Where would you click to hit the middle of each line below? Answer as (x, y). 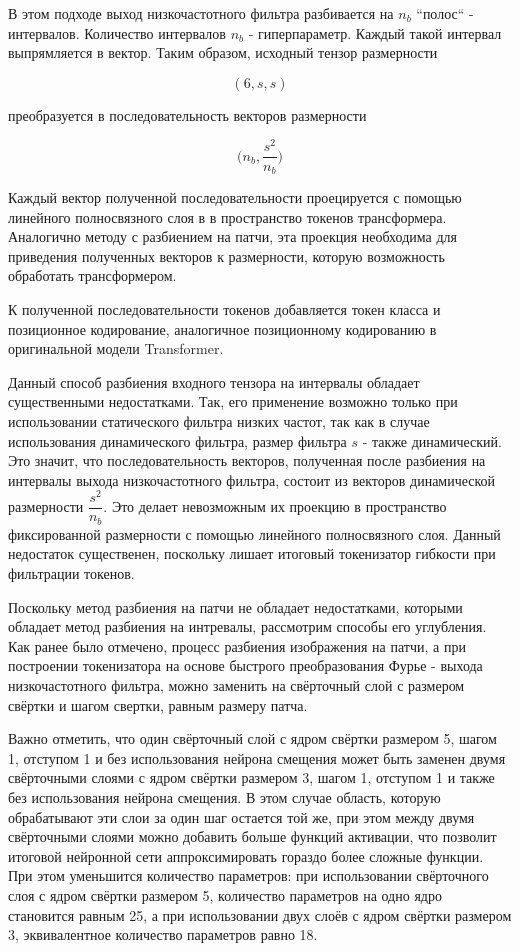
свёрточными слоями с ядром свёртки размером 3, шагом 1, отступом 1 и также (251, 777)
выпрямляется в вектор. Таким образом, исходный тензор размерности (223, 52)
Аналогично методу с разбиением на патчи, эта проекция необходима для (232, 236)
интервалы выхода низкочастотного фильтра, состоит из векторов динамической (252, 479)
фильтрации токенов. (71, 573)
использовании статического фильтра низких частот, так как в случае (219, 420)
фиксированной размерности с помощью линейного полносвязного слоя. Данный (254, 533)
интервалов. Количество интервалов (117, 32)
